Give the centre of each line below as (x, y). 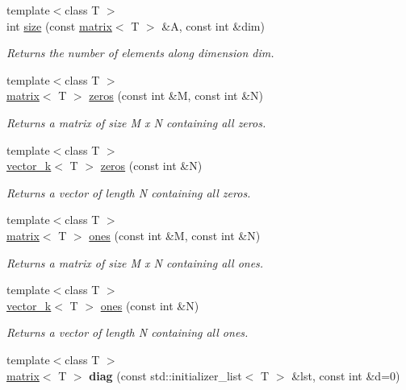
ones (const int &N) (150, 305)
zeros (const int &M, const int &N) (176, 95)
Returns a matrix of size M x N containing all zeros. (136, 122)
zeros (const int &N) (151, 166)
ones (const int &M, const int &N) (175, 235)
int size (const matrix (59, 25)
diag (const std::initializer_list (165, 375)
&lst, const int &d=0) (346, 375)
